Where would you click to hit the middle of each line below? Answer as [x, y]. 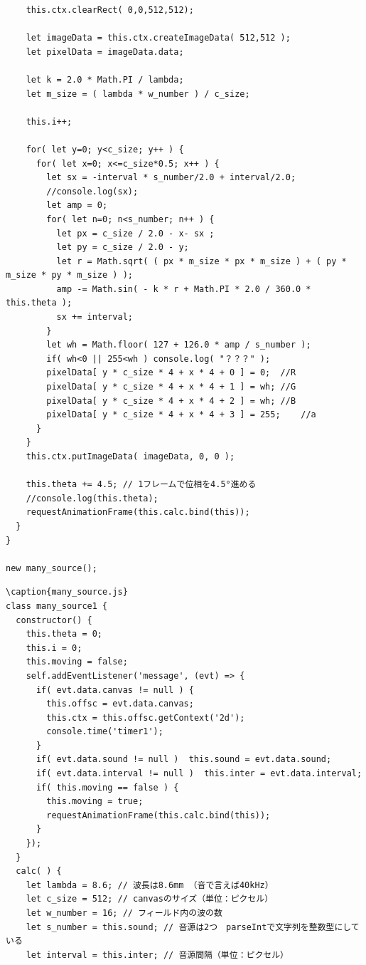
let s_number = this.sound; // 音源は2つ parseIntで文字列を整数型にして [193, 927]
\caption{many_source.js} [67, 592]
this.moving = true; [95, 802]
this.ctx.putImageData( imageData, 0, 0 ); [130, 457]
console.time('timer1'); [105, 732]
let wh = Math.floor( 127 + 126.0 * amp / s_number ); [179, 345]
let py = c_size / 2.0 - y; [123, 247]
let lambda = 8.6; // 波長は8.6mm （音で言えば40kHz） [150, 885]
